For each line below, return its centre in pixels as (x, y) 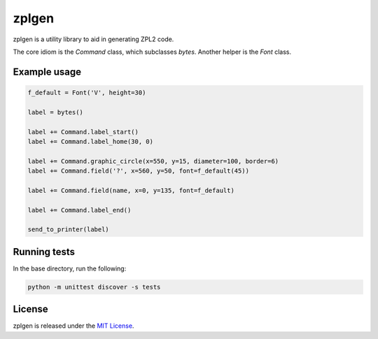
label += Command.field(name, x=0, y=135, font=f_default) (131, 190)
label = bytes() (56, 112)
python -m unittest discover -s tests (94, 287)
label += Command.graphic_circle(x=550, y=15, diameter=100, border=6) (153, 161)
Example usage (47, 72)
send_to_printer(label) (69, 230)
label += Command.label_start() (83, 132)
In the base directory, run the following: (70, 268)
